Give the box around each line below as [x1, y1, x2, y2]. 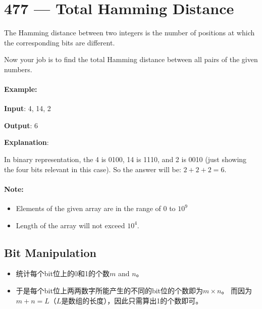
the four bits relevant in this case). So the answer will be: [4, 164, 181, 174]
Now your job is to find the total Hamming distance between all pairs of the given [4, 54, 258, 65]
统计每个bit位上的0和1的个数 [16, 268, 110, 279]
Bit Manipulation [4, 244, 96, 260]
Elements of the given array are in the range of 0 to [16, 203, 176, 214]
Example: [4, 84, 37, 94]
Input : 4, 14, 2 [4, 103, 51, 114]
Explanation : [4, 137, 49, 147]
